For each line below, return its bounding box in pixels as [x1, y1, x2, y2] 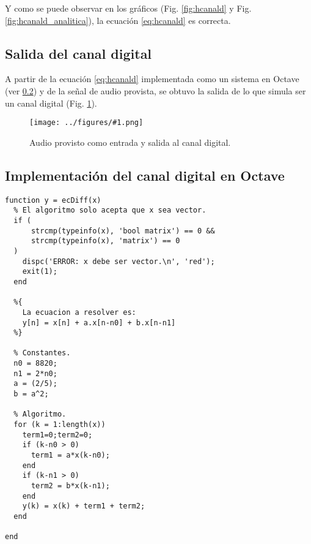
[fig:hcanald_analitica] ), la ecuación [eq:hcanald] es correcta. [5, 13, 231, 26]
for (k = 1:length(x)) [13, 420, 106, 429]
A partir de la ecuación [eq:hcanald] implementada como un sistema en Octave [5, 72, 299, 85]
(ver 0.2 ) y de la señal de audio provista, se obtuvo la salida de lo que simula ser [5, 84, 306, 97]
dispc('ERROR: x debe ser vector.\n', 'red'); [22, 257, 215, 266]
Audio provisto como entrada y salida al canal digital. [29, 135, 231, 148]
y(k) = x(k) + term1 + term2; [22, 502, 145, 511]
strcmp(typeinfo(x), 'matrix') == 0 [31, 236, 180, 246]
